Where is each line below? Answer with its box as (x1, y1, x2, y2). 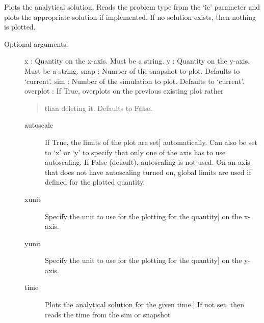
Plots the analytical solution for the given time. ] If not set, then (45, 299, 244, 310)
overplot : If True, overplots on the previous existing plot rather (24, 85, 224, 96)
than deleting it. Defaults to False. (44, 102, 152, 113)
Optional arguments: (4, 38, 68, 49)
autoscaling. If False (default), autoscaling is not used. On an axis (45, 157, 250, 167)
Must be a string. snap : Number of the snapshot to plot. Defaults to (24, 65, 240, 76)
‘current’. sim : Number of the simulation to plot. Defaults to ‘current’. (24, 75, 245, 86)
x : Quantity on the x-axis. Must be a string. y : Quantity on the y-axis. (24, 55, 250, 66)
